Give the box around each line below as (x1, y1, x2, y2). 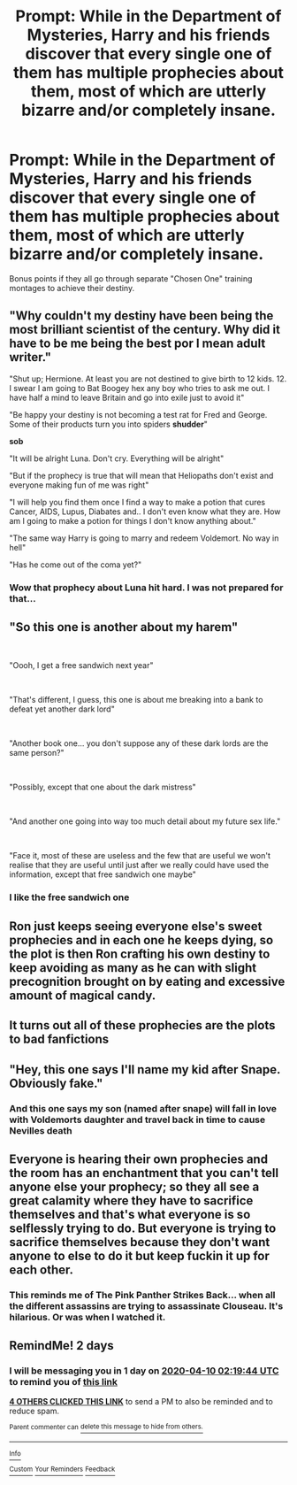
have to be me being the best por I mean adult (9, 336, 266, 351)
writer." (9, 350, 51, 365)
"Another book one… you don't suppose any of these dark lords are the (9, 738, 269, 749)
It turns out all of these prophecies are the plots (9, 1018, 276, 1033)
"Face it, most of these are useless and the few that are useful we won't (9, 850, 271, 861)
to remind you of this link (9, 1376, 118, 1389)
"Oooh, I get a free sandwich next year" (9, 660, 154, 671)
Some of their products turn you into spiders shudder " (9, 419, 208, 429)
